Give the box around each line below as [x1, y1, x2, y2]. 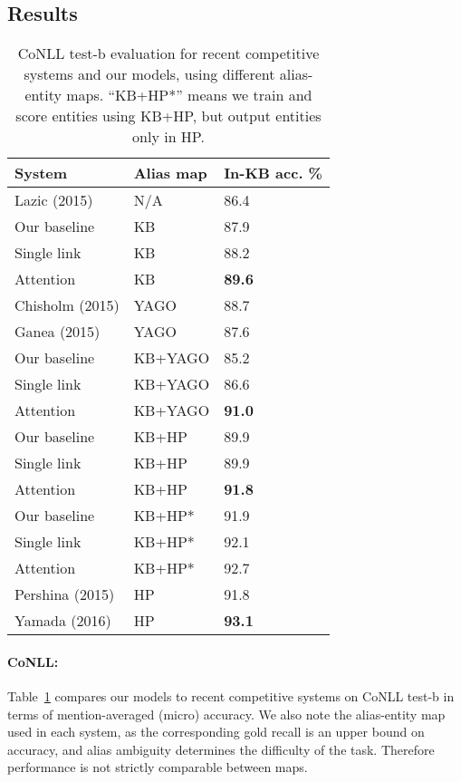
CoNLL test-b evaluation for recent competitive [17, 43, 320, 64]
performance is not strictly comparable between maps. [7, 758, 308, 777]
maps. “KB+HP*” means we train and [66, 84, 312, 106]
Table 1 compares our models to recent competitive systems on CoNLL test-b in [7, 687, 455, 705]
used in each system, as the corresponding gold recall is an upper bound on [7, 722, 425, 741]
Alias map [133, 162, 207, 184]
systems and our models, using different [24, 63, 275, 85]
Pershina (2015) [14, 584, 115, 605]
